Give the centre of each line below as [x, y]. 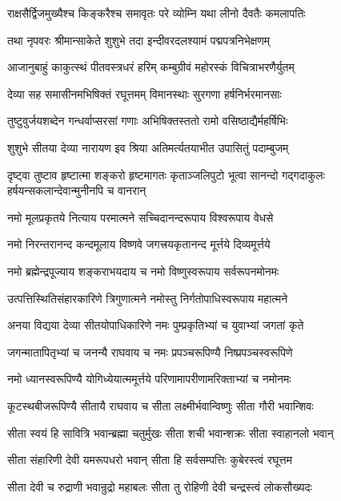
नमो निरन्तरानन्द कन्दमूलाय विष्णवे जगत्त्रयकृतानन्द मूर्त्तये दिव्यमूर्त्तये [139, 244]
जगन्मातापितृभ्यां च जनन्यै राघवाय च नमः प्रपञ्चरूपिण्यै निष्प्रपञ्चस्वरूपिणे [150, 352]
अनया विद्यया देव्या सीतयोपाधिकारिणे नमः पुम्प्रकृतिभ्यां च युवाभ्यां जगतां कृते [156, 325]
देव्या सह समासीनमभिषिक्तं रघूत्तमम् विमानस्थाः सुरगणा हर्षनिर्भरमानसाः [144, 93]
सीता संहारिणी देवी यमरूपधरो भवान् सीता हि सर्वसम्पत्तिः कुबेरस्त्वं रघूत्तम [150, 460]
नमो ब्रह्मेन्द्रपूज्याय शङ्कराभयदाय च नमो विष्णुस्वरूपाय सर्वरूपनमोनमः [143, 271]
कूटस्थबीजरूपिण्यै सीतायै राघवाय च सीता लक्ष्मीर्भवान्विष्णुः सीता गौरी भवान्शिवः [160, 405]
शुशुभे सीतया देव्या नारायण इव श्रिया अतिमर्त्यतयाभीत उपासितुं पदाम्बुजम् [148, 147]
